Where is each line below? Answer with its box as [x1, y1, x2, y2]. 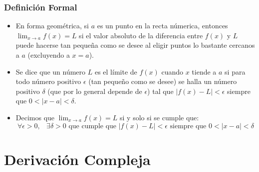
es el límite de [94, 66, 137, 77]
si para [225, 66, 246, 77]
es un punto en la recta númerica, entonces [97, 20, 228, 31]
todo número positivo [15, 76, 81, 86]
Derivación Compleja [4, 149, 151, 169]
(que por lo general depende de [47, 86, 142, 96]
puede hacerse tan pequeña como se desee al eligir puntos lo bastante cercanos [15, 40, 255, 50]
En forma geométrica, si [15, 20, 89, 31]
